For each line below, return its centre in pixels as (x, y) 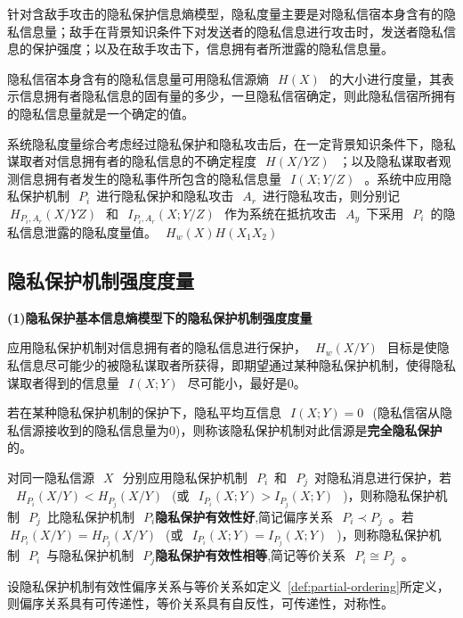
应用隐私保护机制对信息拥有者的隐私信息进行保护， (157, 347)
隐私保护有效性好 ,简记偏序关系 (244, 516)
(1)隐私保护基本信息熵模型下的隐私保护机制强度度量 (160, 317)
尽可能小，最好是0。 (247, 382)
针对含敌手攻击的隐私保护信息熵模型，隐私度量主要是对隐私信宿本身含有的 (225, 13)
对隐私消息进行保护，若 (382, 477)
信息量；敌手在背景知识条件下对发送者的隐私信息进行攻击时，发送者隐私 (231, 31)
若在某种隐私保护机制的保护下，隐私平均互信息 (144, 412)
